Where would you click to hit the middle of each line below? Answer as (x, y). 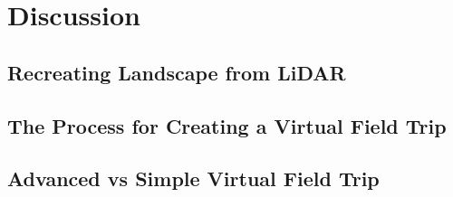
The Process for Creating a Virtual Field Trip (227, 125)
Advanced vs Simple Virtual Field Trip (193, 178)
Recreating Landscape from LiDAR (177, 72)
